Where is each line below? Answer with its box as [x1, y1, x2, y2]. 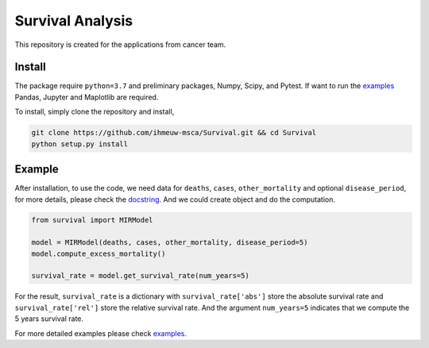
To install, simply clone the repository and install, [14, 107, 175, 117]
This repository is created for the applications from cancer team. [14, 40, 226, 49]
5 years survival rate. [14, 314, 83, 323]
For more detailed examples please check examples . [14, 328, 187, 338]
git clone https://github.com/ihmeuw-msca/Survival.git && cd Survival [31, 128, 317, 137]
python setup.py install [31, 139, 129, 149]
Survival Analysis [14, 12, 133, 29]
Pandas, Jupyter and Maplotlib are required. [14, 92, 159, 102]
